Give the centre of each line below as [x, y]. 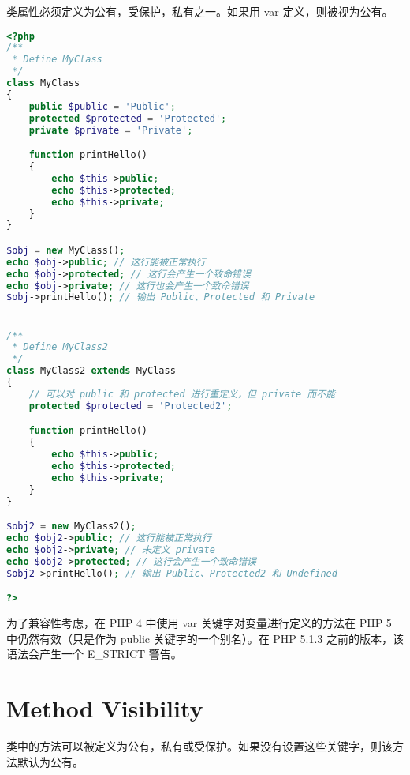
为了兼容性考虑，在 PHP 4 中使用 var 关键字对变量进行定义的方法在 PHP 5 [199, 623]
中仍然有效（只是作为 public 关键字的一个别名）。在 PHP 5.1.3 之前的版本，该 [205, 638]
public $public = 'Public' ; [102, 106]
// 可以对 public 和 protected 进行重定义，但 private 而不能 [182, 394]
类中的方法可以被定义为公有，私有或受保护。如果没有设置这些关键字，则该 [199, 745]
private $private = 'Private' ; [111, 130]
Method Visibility [105, 708]
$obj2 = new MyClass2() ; [71, 527]
